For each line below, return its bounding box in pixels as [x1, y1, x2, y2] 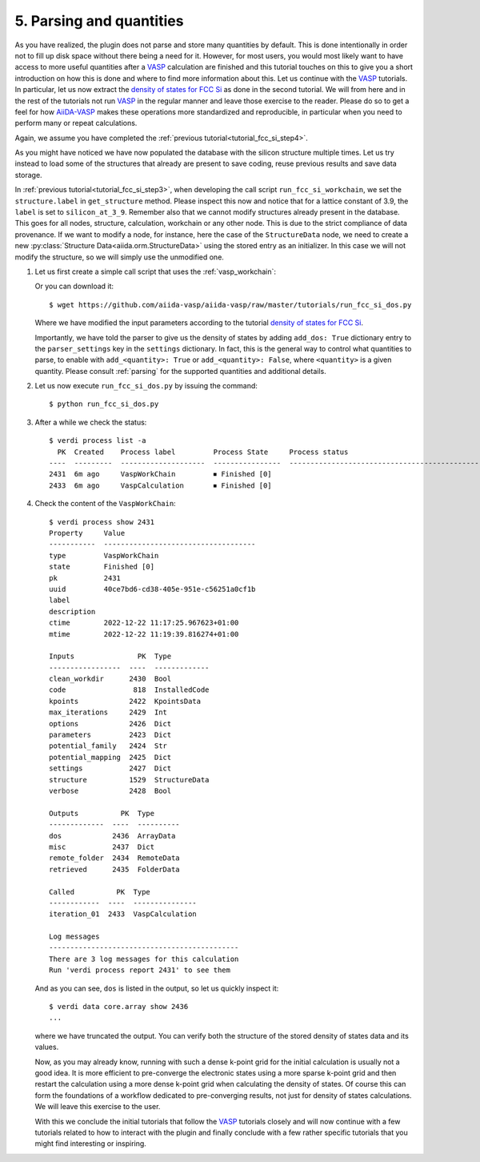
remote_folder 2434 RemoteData [49, 854, 180, 862]
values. [34, 1042, 59, 1052]
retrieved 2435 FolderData [49, 865, 180, 874]
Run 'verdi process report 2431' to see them [49, 966, 231, 975]
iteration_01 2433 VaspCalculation [49, 910, 198, 919]
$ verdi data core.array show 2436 [49, 1002, 189, 1011]
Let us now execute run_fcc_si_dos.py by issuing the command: [34, 381, 258, 391]
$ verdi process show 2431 [49, 517, 155, 526]
